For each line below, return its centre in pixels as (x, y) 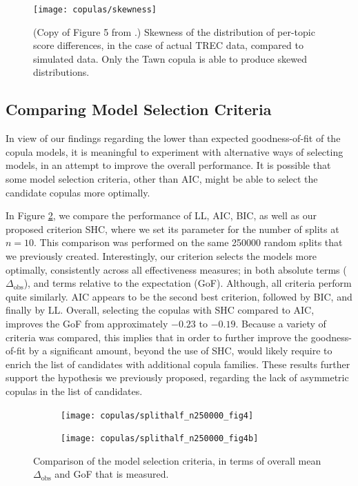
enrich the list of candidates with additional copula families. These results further (178, 364)
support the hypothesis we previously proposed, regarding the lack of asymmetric (177, 377)
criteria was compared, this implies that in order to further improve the (157, 337)
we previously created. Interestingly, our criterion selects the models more (161, 255)
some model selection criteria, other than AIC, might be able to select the (162, 179)
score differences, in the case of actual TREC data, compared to (168, 45)
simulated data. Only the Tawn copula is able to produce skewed (170, 58)
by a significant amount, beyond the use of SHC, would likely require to (180, 351)
